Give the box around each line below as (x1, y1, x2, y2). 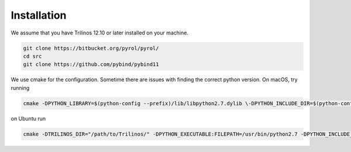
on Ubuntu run (11, 115, 46, 122)
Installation (11, 9, 67, 22)
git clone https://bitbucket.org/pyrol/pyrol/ (23, 44, 159, 51)
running (11, 84, 30, 91)
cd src (23, 53, 42, 60)
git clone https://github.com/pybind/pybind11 (23, 61, 159, 68)
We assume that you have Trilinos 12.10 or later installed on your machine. (11, 29, 188, 36)
